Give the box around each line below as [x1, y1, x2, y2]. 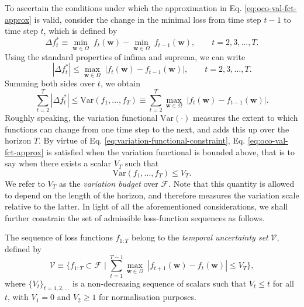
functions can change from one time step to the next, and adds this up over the [5, 123, 289, 135]
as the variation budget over [58, 177, 158, 189]
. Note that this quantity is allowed [168, 177, 295, 189]
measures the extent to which [193, 111, 298, 124]
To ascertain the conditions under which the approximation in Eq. [5, 2, 242, 13]
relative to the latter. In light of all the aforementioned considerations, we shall [5, 200, 288, 212]
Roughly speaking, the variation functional [5, 111, 158, 124]
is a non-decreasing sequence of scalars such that [72, 277, 247, 289]
